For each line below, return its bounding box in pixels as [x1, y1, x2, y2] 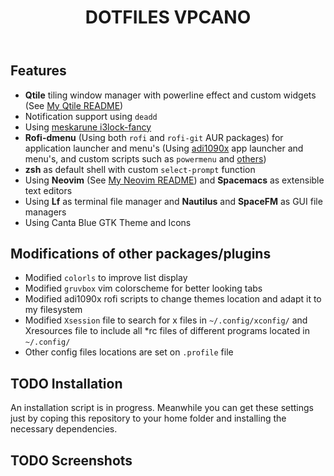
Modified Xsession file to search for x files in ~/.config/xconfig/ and [24, 314, 308, 326]
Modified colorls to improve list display [24, 272, 188, 284]
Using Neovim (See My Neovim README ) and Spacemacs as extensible [24, 174, 325, 186]
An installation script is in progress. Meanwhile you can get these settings [10, 402, 315, 414]
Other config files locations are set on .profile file [24, 346, 234, 358]
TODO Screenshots [10, 452, 133, 469]
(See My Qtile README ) [24, 99, 124, 111]
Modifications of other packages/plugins [10, 246, 272, 262]
